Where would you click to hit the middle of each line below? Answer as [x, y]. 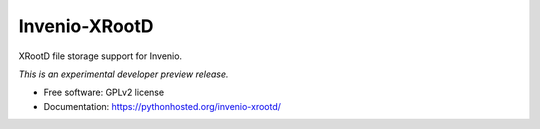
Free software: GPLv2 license [104, 92]
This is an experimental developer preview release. [123, 74]
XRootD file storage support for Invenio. [100, 56]
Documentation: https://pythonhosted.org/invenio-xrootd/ [162, 106]
